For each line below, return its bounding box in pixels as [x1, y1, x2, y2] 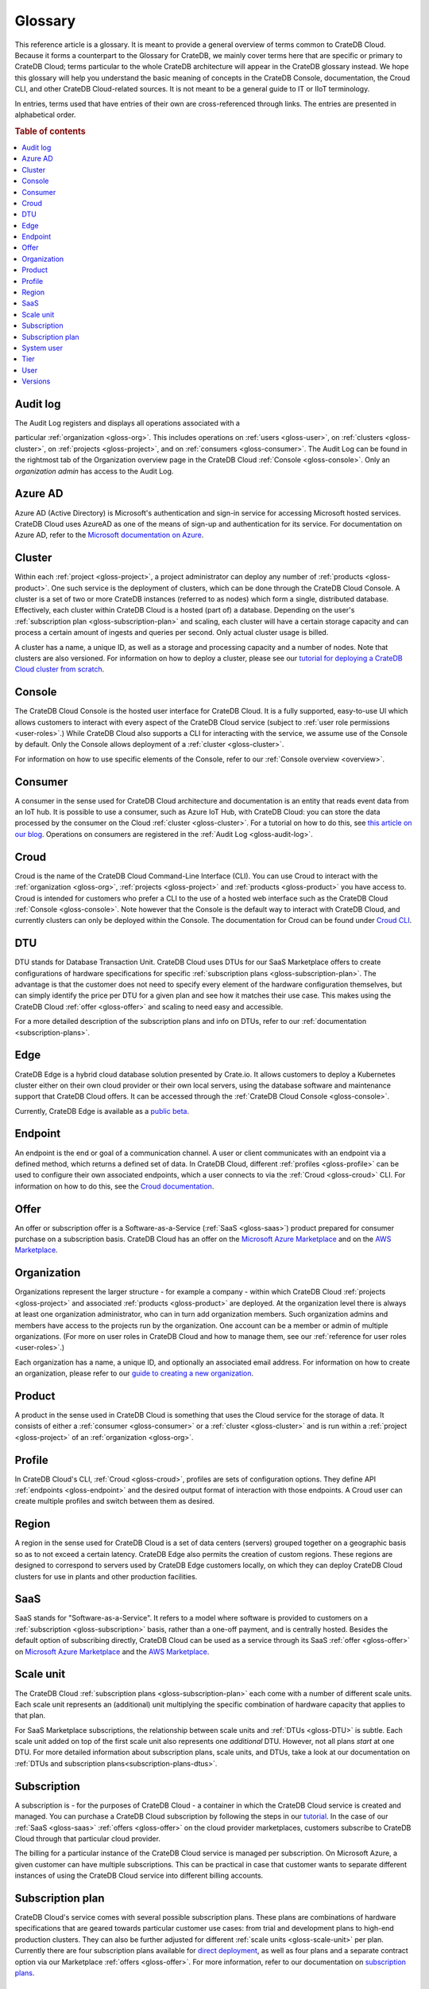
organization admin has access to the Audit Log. [14, 466, 174, 476]
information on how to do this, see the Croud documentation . [14, 1181, 214, 1191]
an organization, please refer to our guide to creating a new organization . [14, 1368, 254, 1378]
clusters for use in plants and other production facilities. [14, 1571, 198, 1581]
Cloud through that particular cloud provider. [14, 1834, 160, 1843]
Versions [21, 376, 51, 386]
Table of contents [14, 126, 87, 137]
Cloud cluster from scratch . [14, 664, 105, 674]
